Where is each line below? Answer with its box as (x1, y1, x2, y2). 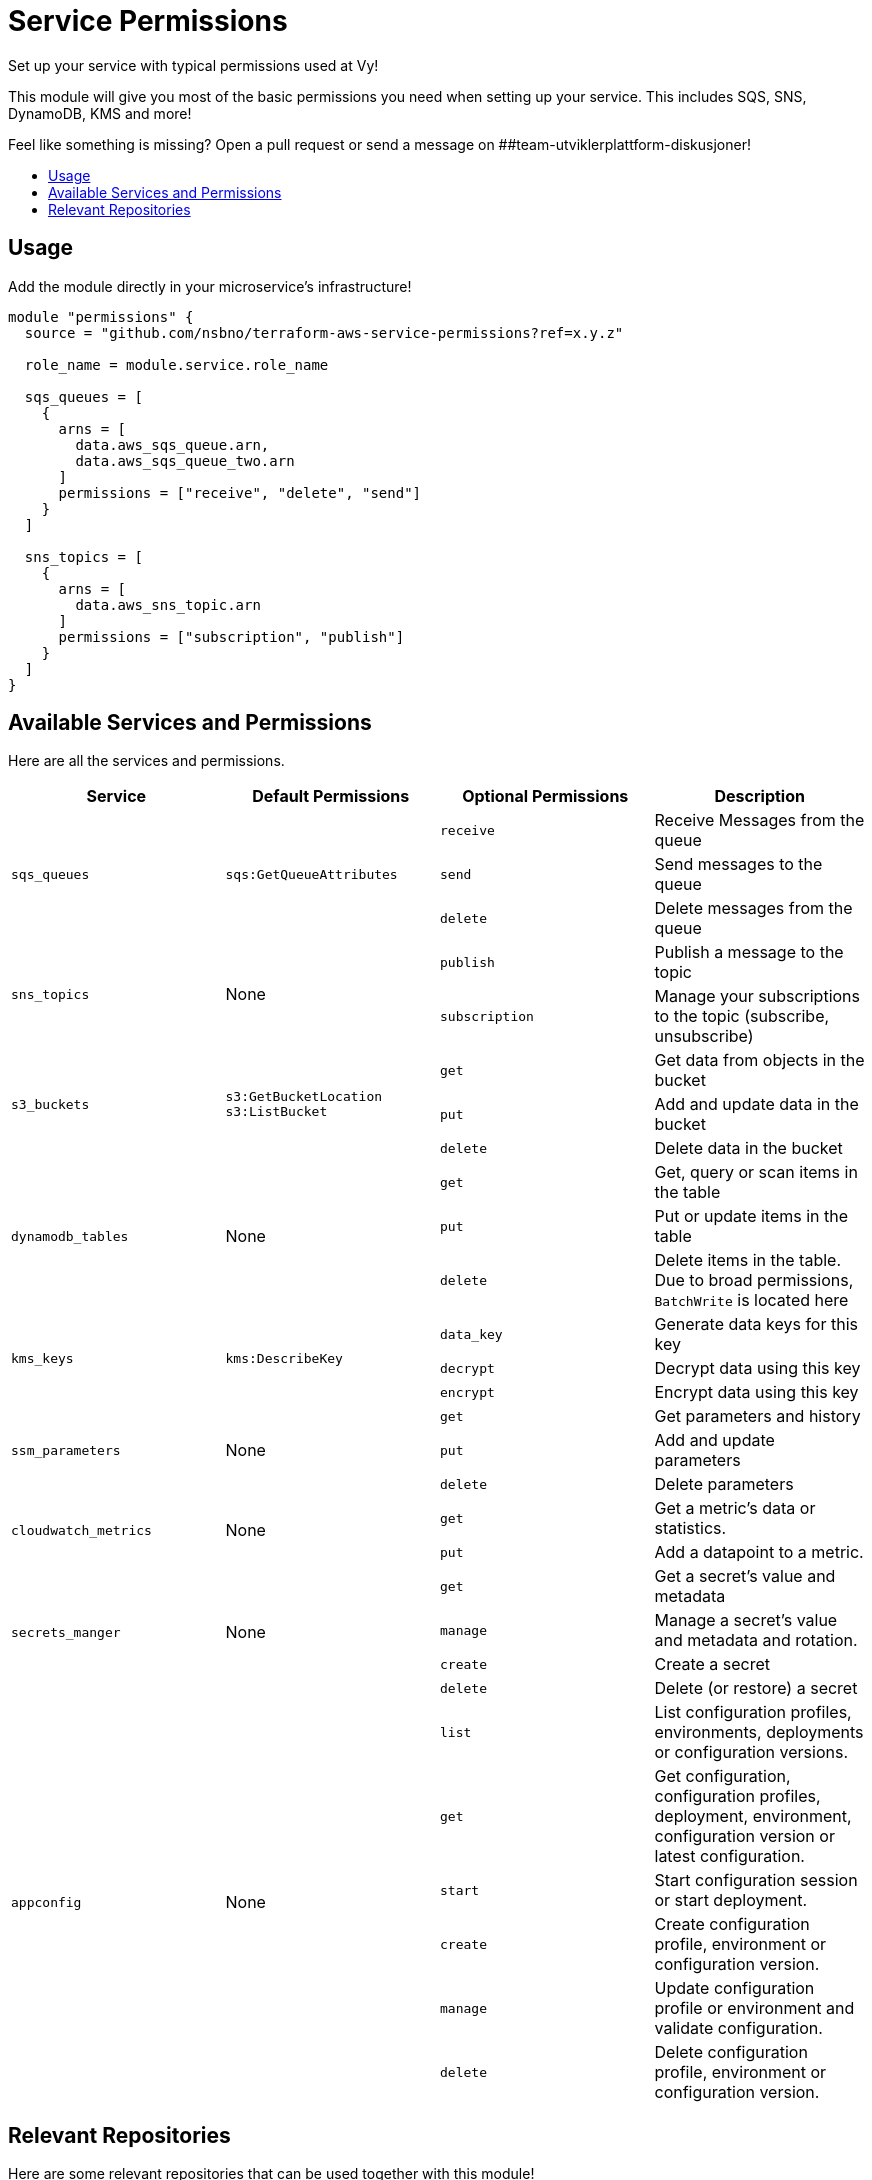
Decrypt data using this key (654, 1358, 861, 1379)
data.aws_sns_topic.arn (75, 596, 261, 613)
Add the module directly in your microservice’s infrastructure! (8, 277, 412, 295)
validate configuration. (654, 2018, 823, 2039)
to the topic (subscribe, (654, 1006, 830, 1027)
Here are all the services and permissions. (8, 752, 285, 770)
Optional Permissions (462, 786, 629, 807)
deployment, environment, (654, 1806, 852, 1827)
